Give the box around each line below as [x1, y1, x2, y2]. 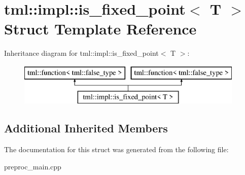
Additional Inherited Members [4, 120, 168, 136]
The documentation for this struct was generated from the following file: [4, 144, 229, 155]
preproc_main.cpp [4, 161, 61, 171]
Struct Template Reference [4, 18, 197, 39]
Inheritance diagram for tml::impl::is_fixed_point [4, 48, 159, 58]
